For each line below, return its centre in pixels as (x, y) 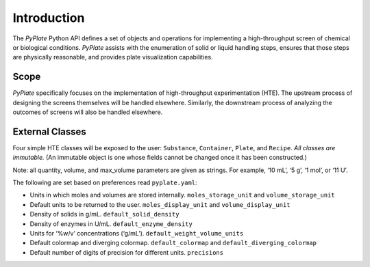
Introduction (49, 18)
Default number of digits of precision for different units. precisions (127, 252)
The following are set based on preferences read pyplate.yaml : (105, 183)
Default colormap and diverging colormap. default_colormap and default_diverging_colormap (173, 243)
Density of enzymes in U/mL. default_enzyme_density (111, 224)
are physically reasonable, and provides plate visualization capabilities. (113, 57)
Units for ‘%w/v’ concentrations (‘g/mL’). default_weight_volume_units (137, 234)
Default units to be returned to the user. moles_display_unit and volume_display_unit (160, 204)
